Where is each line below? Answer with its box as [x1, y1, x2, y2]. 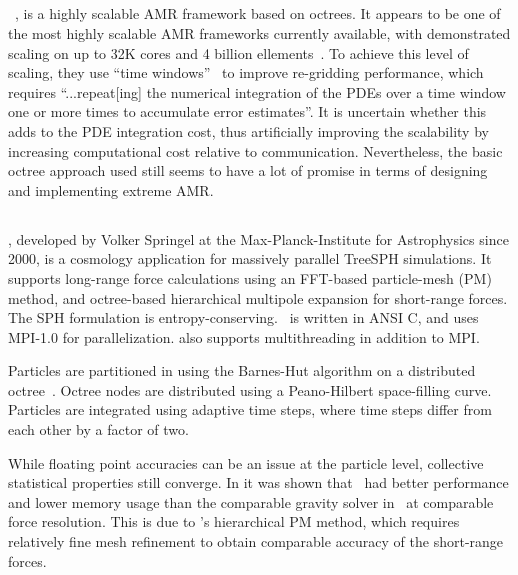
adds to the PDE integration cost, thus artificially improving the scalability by [8, 120, 489, 141]
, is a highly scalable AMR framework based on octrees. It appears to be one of [15, 3, 501, 24]
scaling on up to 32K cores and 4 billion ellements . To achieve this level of [8, 42, 469, 63]
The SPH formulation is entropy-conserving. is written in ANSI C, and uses [8, 307, 479, 328]
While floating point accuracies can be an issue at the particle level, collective [8, 452, 484, 473]
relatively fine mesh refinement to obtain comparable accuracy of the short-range [8, 531, 504, 552]
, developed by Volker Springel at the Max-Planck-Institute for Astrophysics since [8, 228, 509, 249]
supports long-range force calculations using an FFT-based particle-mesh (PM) [8, 267, 492, 288]
